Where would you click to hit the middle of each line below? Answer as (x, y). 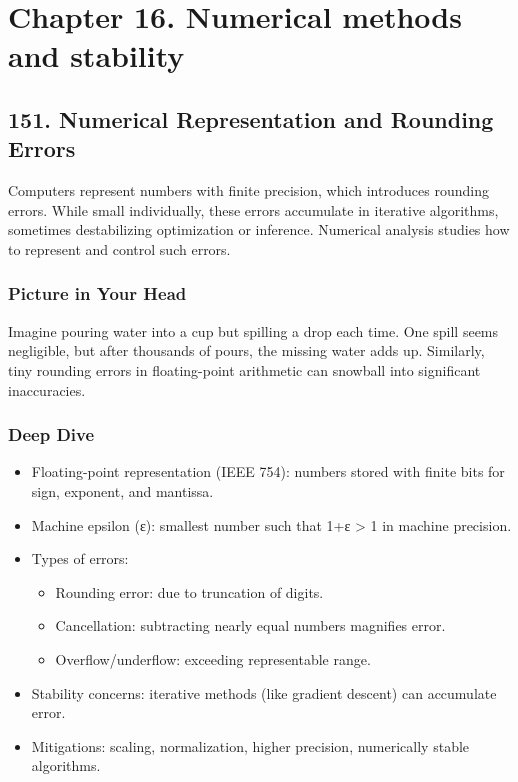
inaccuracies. (47, 389)
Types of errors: (80, 558)
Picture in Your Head (97, 293)
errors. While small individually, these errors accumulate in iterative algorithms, (253, 209)
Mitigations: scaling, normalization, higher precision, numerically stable (250, 745)
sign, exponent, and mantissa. (122, 490)
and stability (96, 55)
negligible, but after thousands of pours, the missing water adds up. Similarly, (246, 350)
